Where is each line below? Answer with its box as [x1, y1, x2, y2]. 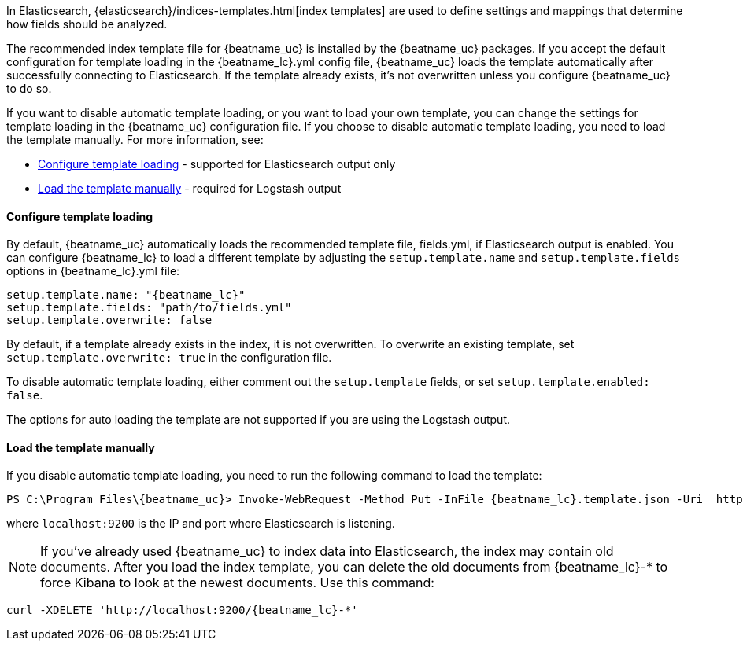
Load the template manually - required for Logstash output [38, 182, 342, 195]
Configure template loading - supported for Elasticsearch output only [38, 157, 396, 171]
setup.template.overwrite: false [6, 314, 213, 327]
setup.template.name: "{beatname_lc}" [6, 289, 246, 302]
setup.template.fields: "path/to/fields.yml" [6, 301, 292, 314]
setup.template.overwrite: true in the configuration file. [6, 351, 332, 365]
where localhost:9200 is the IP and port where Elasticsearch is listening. [6, 516, 395, 531]
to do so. [6, 82, 52, 95]
